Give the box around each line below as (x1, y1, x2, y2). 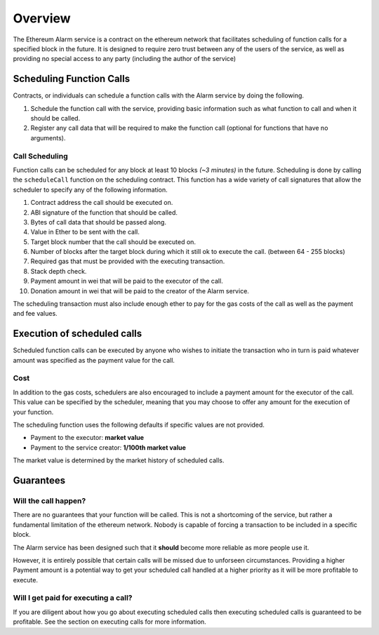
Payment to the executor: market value (30, 434, 144, 442)
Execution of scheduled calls (13, 328, 142, 340)
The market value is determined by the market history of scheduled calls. (13, 456, 225, 464)
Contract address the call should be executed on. (30, 199, 173, 207)
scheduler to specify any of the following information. (13, 185, 168, 194)
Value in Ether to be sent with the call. (30, 228, 140, 236)
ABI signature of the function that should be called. (30, 208, 178, 217)
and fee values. (13, 309, 58, 318)
